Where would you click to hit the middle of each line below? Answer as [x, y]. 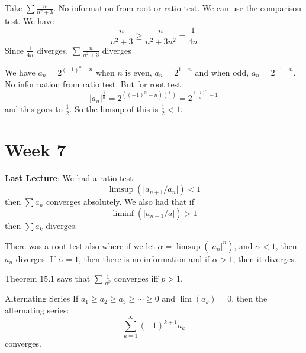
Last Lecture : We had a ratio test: [70, 177]
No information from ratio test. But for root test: [94, 84]
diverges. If [36, 258]
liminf [123, 214]
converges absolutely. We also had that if [120, 202]
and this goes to [34, 108]
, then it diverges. [265, 258]
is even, [138, 72]
